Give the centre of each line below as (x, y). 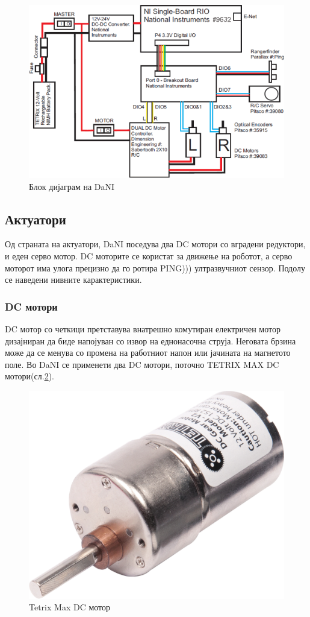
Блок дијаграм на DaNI (72, 186)
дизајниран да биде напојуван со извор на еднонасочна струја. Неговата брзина (150, 340)
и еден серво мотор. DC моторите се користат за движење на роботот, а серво (149, 256)
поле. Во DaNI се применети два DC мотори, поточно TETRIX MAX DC (142, 364)
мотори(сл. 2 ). (29, 376)
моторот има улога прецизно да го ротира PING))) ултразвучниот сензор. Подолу (155, 267)
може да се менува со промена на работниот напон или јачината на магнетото (148, 353)
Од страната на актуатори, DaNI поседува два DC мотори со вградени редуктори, (155, 244)
